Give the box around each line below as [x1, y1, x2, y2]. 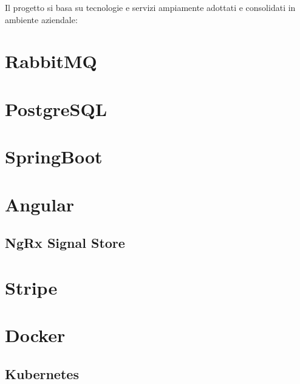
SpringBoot [5, 144, 103, 169]
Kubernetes [5, 364, 79, 383]
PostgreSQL [5, 96, 107, 121]
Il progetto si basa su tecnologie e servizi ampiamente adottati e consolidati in [5, 1, 296, 13]
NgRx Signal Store [5, 233, 125, 252]
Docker [5, 323, 66, 348]
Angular [5, 191, 75, 216]
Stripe [5, 275, 58, 300]
